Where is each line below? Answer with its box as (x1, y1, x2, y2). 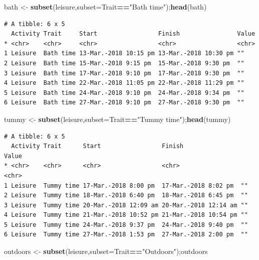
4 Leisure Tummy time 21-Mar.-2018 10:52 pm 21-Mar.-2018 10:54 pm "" (4, 211, 248, 219)
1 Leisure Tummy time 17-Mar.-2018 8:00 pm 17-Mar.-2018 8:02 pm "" (4, 182, 248, 189)
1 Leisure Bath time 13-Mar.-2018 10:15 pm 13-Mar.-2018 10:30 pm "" (4, 50, 244, 57)
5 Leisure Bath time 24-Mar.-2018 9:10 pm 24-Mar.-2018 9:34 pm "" (4, 89, 244, 96)
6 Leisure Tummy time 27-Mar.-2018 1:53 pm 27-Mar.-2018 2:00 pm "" (4, 231, 248, 238)
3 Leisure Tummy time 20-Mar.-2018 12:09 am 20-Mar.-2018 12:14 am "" (4, 201, 248, 209)
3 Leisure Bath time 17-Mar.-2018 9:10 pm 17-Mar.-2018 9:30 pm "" (4, 69, 244, 77)
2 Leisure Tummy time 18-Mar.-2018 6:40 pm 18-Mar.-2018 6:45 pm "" (4, 192, 248, 199)
